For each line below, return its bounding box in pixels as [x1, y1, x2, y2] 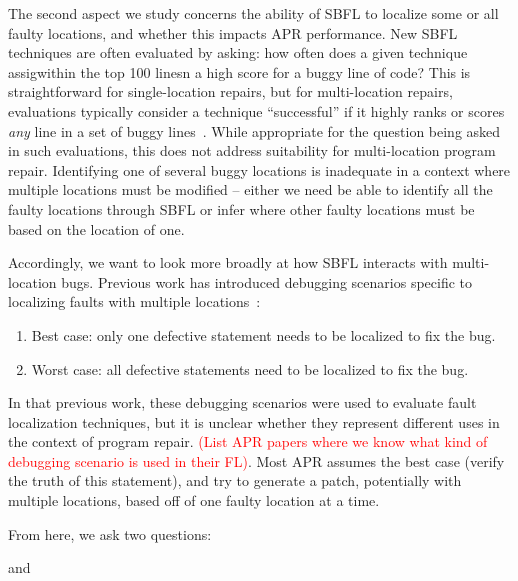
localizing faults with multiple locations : [8, 291, 261, 312]
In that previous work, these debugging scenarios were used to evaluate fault [8, 392, 477, 413]
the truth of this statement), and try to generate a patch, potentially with [8, 470, 462, 491]
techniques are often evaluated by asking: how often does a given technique [8, 42, 468, 63]
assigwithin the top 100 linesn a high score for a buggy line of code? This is [8, 61, 471, 82]
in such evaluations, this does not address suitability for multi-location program [8, 140, 496, 161]
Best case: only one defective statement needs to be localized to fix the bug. [31, 324, 496, 345]
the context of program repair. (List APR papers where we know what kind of [8, 431, 488, 452]
